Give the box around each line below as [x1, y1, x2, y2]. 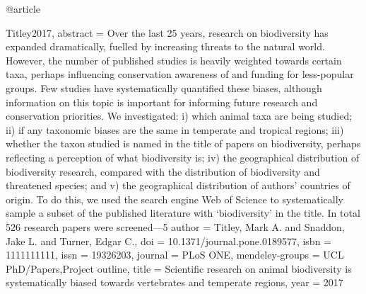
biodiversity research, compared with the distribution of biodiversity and [6, 164, 320, 179]
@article [6, 1, 41, 16]
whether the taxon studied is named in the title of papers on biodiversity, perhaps [6, 136, 361, 151]
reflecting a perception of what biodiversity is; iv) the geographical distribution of [6, 149, 360, 164]
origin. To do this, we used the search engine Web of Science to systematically [6, 191, 343, 206]
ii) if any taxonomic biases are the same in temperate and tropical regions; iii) [6, 122, 344, 137]
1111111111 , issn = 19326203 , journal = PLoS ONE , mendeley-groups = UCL [6, 247, 344, 262]
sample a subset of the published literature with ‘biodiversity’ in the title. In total [6, 205, 360, 220]
